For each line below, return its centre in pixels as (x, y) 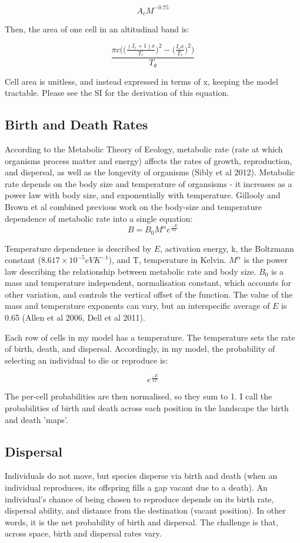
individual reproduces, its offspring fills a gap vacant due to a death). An (136, 487)
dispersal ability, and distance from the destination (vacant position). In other (145, 510)
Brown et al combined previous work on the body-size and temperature (133, 206)
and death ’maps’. (36, 419)
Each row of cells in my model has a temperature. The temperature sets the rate (150, 337)
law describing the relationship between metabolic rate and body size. (131, 271)
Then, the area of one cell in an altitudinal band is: (97, 29)
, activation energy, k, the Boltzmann (227, 248)
